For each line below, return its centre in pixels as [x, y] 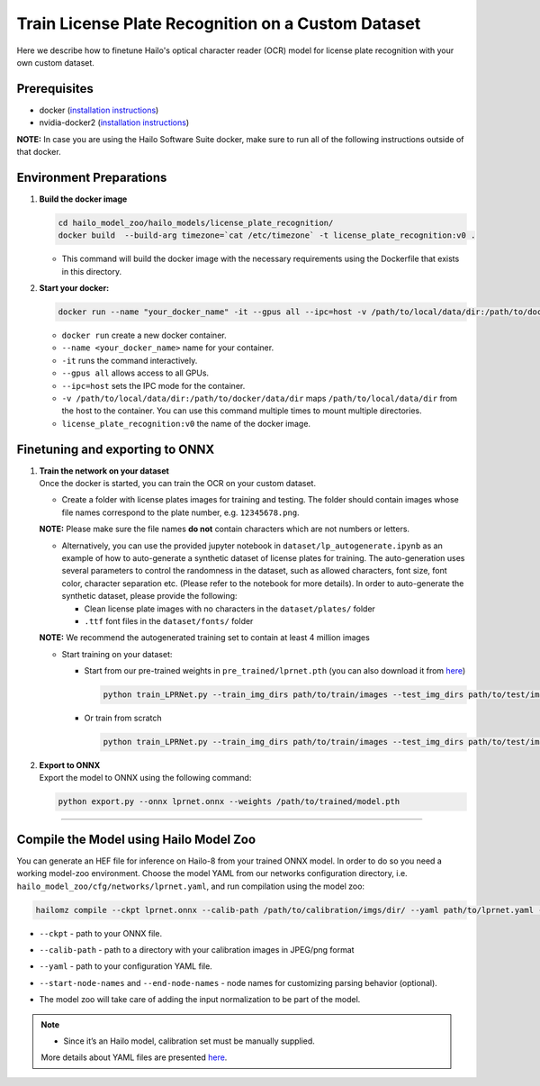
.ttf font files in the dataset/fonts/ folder [169, 620]
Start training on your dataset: [117, 654]
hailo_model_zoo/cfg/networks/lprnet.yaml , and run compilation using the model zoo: [190, 886]
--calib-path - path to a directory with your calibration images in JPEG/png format [197, 950]
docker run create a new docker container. [144, 335]
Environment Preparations [92, 177]
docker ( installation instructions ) [99, 110]
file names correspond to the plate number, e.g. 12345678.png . [181, 512]
